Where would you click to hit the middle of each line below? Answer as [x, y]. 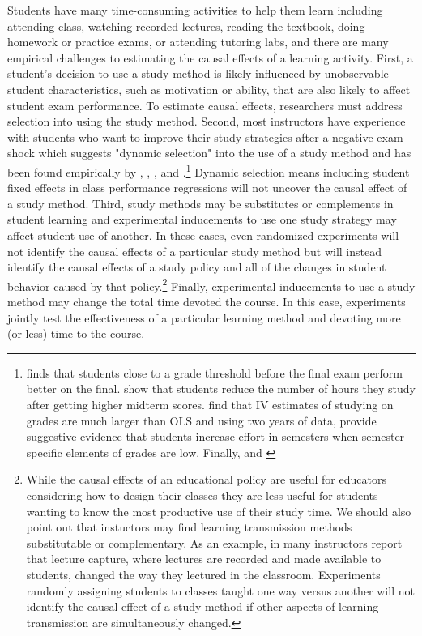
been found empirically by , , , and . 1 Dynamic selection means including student [209, 170]
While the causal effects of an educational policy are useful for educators [206, 479]
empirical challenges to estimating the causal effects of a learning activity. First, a [210, 57]
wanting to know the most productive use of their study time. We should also [219, 511]
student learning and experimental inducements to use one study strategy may [202, 219]
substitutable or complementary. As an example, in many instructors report [214, 542]
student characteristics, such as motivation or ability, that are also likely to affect [209, 89]
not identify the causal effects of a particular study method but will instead [195, 251]
